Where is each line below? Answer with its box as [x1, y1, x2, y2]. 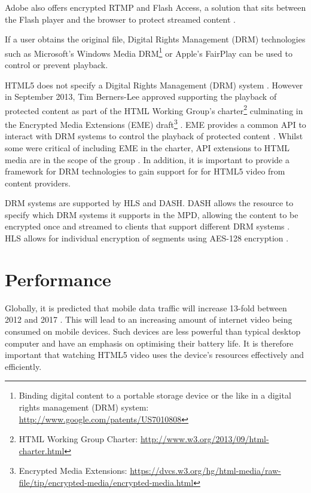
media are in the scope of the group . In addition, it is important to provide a [5, 153, 289, 166]
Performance [5, 267, 111, 291]
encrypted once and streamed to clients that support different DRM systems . [5, 220, 290, 232]
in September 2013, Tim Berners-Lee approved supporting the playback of [5, 90, 277, 103]
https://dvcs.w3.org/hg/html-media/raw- [130, 464, 281, 477]
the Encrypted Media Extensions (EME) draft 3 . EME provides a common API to [5, 117, 306, 130]
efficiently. [5, 360, 42, 372]
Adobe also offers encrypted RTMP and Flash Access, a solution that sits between [5, 1, 306, 13]
